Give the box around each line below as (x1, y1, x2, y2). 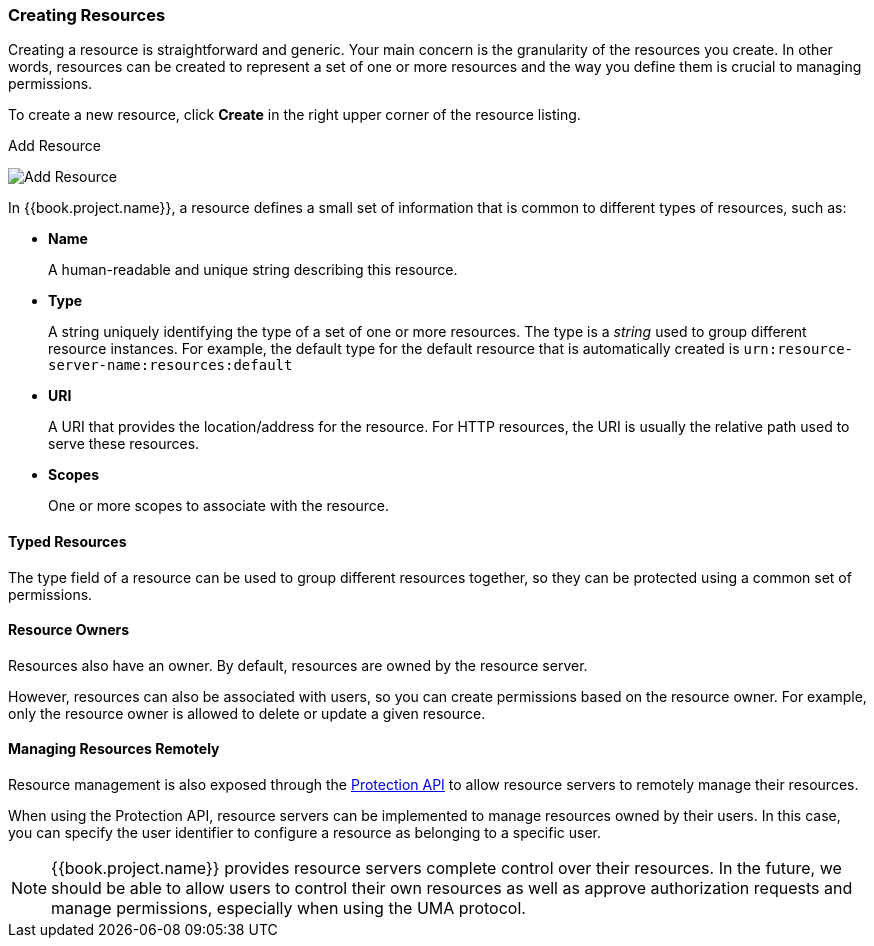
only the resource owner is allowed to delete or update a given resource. (8, 704, 486, 722)
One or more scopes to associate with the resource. (48, 497, 390, 515)
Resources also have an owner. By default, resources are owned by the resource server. (8, 656, 588, 674)
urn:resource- (743, 341, 854, 358)
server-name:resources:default (48, 357, 293, 374)
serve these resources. (48, 435, 200, 453)
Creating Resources (8, 5, 166, 25)
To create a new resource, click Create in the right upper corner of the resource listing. (8, 106, 581, 124)
